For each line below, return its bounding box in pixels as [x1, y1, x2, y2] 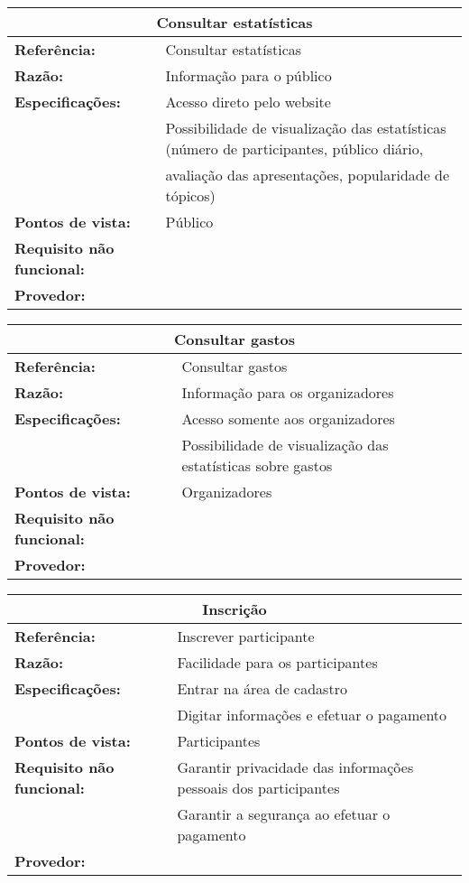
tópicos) [165, 185, 216, 206]
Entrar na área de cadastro [177, 678, 347, 699]
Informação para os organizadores [181, 382, 394, 403]
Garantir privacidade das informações [177, 757, 414, 777]
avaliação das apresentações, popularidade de [165, 164, 450, 185]
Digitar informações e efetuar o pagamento [177, 704, 447, 725]
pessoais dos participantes [177, 777, 340, 798]
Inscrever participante [177, 626, 315, 646]
